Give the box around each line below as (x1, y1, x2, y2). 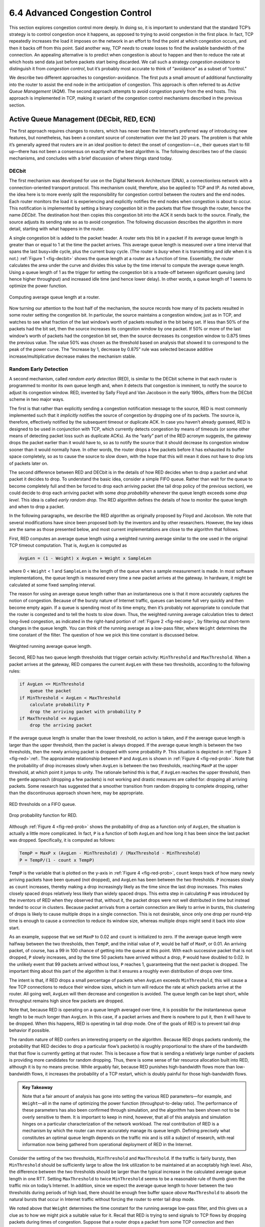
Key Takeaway (22, 1085, 53, 1091)
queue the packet (29, 688, 72, 694)
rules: (9, 668, 21, 674)
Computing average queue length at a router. (9, 294, 100, 300)
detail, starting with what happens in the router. (9, 226, 105, 232)
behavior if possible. (9, 1027, 51, 1033)
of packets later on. (9, 460, 49, 466)
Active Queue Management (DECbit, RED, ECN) (9, 115, 156, 123)
